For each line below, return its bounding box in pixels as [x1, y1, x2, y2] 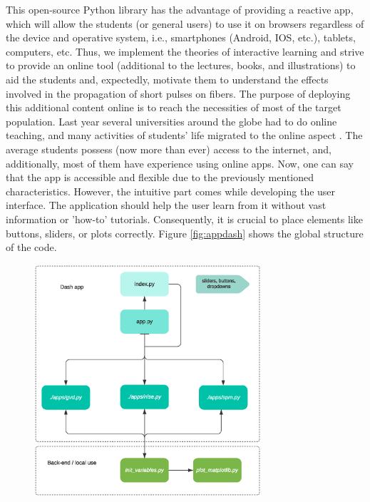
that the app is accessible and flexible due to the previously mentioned [6, 170, 314, 185]
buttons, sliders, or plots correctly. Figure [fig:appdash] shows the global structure [6, 225, 364, 240]
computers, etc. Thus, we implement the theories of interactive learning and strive [6, 43, 364, 58]
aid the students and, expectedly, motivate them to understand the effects [6, 71, 329, 86]
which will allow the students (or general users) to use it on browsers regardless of [6, 16, 364, 31]
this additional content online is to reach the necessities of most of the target [6, 100, 341, 115]
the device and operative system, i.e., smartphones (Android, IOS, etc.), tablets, [6, 30, 356, 45]
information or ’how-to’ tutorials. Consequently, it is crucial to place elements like [6, 211, 363, 226]
